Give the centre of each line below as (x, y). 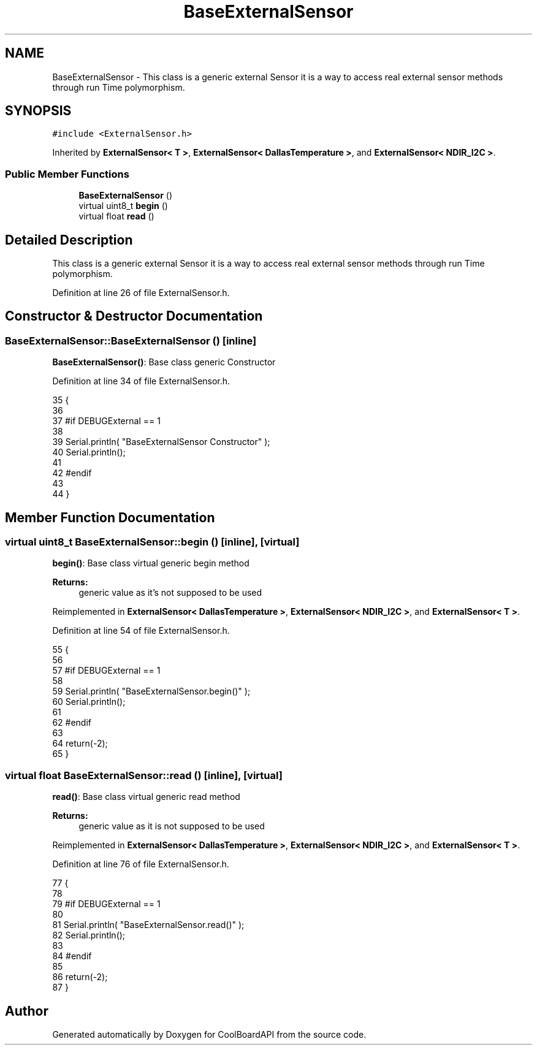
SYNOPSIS (38, 111)
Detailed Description (69, 240)
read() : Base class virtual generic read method (146, 797)
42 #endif (72, 473)
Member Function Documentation (110, 517)
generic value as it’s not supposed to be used (170, 593)
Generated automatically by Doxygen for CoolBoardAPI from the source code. (209, 1035)
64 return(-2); (80, 744)
